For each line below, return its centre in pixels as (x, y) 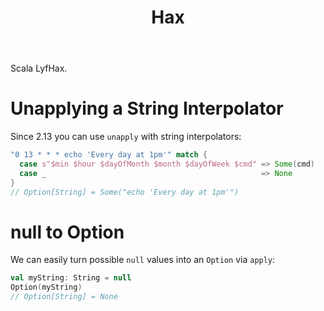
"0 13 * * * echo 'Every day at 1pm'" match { (109, 155)
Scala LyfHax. (39, 68)
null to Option (67, 232)
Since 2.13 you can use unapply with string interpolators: (126, 137)
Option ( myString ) (46, 287)
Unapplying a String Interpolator (147, 108)
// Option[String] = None (64, 297)
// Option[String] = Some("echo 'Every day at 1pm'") (125, 192)
